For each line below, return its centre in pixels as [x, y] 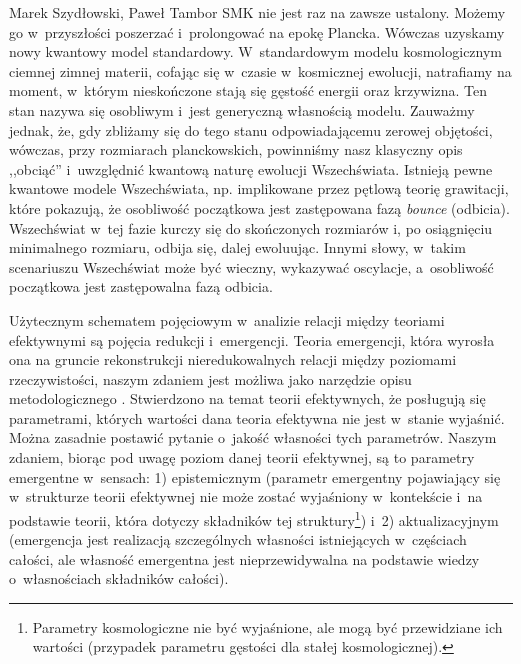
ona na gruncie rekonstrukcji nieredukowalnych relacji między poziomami [233, 359]
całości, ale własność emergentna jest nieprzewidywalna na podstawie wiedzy [244, 558]
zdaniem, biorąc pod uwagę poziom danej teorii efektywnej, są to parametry [242, 457]
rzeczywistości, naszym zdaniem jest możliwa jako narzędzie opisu [210, 378]
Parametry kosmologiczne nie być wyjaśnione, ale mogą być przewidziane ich [267, 626]
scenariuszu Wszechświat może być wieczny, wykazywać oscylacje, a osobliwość [251, 266]
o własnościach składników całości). [119, 578]
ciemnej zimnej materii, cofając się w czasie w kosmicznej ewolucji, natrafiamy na [260, 70]
